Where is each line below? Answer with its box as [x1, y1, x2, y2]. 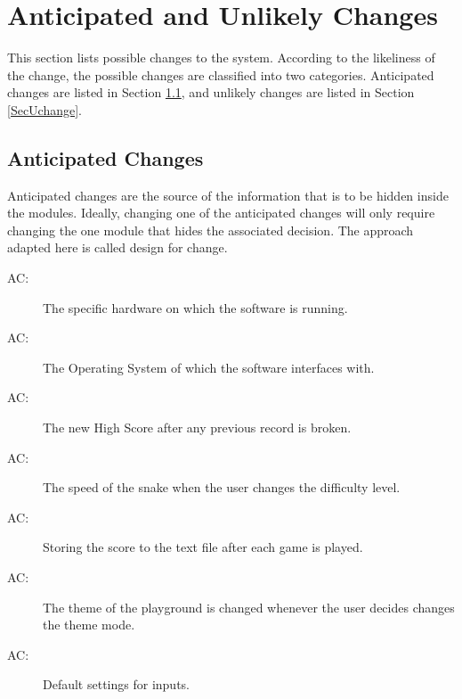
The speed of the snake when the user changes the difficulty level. [43, 478, 401, 497]
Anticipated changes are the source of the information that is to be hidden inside [7, 185, 449, 204]
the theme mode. [43, 615, 135, 634]
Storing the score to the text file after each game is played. [43, 538, 363, 556]
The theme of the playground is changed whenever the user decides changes [43, 597, 455, 616]
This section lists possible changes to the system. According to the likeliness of [7, 48, 435, 67]
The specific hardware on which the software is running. [43, 298, 348, 317]
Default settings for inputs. [43, 675, 190, 694]
